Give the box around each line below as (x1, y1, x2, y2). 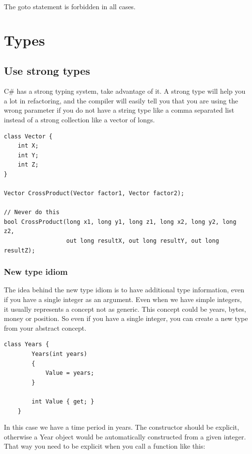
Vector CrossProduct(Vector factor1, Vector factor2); (4, 190, 185, 197)
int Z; (17, 161, 39, 168)
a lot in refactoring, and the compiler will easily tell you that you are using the (4, 95, 238, 105)
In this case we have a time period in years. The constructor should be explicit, (4, 422, 239, 432)
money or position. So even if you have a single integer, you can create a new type (4, 313, 248, 323)
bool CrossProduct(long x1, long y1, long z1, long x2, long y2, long (4, 218, 236, 225)
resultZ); (4, 247, 35, 254)
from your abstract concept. (4, 322, 87, 333)
